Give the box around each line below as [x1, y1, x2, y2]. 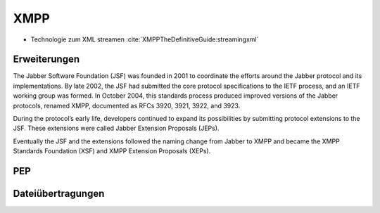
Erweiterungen [13, 53, 80, 65]
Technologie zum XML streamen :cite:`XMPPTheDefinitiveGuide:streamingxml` [30, 35, 259, 44]
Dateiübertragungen [13, 188, 105, 200]
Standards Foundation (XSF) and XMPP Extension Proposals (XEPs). [13, 147, 211, 155]
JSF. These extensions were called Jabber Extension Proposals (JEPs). [13, 124, 220, 133]
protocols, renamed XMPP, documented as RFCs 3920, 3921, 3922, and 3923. [13, 101, 241, 110]
